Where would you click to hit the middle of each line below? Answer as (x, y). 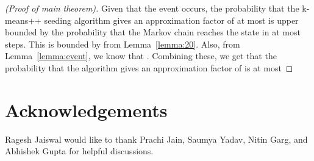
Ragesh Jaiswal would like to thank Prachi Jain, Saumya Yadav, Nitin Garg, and (156, 139)
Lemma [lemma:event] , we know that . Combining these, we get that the (141, 56)
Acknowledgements (86, 109)
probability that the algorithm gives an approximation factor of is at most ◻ (149, 67)
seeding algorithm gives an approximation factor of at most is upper (171, 20)
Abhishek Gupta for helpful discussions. (79, 151)
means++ (23, 20)
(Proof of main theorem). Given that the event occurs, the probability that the (152, 8)
